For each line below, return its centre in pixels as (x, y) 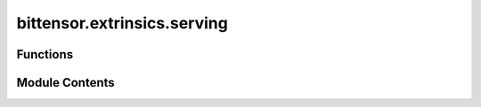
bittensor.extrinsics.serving (122, 23)
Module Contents (65, 83)
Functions (45, 54)
